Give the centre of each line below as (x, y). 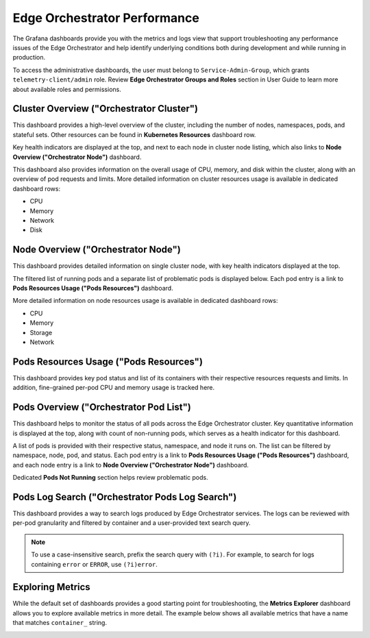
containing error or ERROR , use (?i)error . (94, 564)
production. (29, 58)
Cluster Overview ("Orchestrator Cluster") (106, 109)
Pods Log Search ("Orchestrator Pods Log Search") (125, 497)
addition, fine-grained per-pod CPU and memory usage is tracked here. (114, 388)
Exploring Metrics (51, 587)
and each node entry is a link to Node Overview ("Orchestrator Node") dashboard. (131, 465)
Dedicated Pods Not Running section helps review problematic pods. (110, 478)
